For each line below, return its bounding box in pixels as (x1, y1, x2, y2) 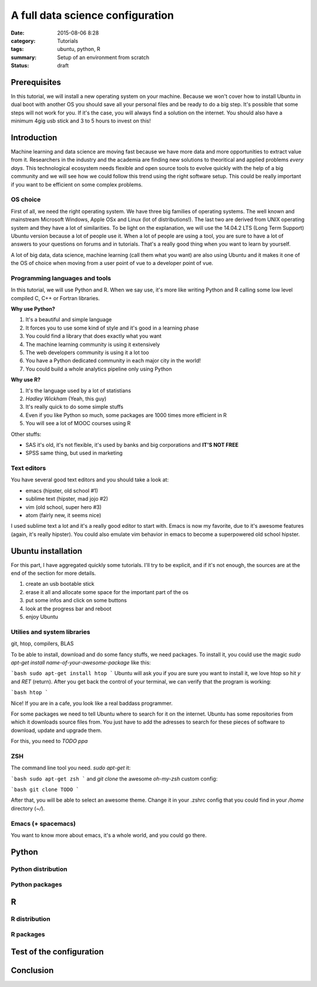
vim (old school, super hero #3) (25, 503, 102, 510)
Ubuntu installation (11, 546, 82, 556)
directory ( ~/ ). (11, 805, 45, 812)
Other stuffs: (11, 430, 42, 437)
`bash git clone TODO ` (11, 786, 79, 793)
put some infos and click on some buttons (25, 597, 127, 604)
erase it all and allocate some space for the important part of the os (25, 588, 189, 595)
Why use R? (11, 376, 41, 384)
